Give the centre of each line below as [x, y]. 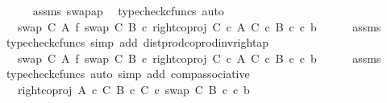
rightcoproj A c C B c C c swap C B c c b [133, 89]
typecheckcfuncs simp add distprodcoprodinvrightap [137, 42]
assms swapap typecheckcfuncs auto [128, 10]
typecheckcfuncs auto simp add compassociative [128, 74]
